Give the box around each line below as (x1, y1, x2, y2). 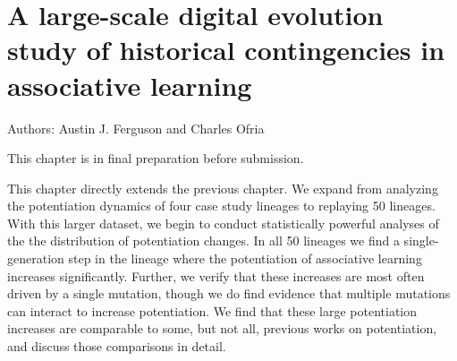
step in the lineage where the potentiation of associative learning (68, 249, 422, 268)
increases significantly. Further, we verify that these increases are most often (7, 266, 425, 285)
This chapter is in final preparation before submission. (7, 149, 304, 168)
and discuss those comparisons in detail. (7, 337, 226, 356)
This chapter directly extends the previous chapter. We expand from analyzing (7, 178, 438, 197)
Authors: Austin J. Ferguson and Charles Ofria (7, 118, 265, 137)
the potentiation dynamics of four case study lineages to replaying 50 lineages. (7, 196, 436, 215)
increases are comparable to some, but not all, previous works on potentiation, (7, 319, 437, 338)
